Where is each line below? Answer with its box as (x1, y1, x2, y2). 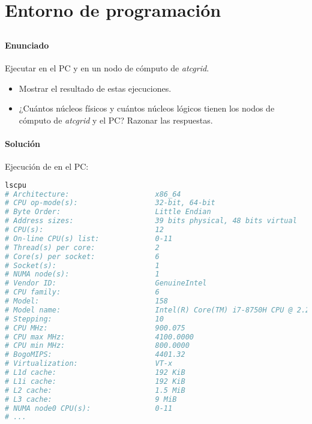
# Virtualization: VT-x (5, 359, 173, 368)
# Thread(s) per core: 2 (5, 243, 160, 252)
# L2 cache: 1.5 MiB (5, 386, 185, 395)
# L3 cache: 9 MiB (5, 395, 177, 404)
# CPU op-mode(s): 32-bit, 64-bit (5, 199, 215, 208)
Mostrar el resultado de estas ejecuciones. (19, 82, 172, 94)
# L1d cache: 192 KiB (5, 368, 185, 377)
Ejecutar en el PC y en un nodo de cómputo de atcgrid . (5, 61, 209, 74)
